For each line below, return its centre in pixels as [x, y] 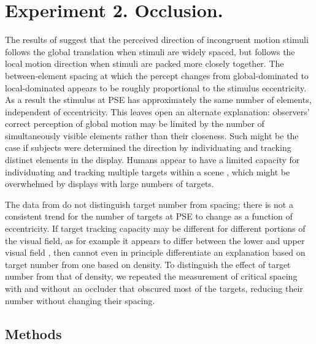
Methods [33, 333]
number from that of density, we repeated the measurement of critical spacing [151, 276]
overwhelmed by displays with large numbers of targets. [110, 184]
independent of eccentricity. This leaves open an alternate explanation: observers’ [157, 111]
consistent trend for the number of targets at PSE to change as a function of [149, 216]
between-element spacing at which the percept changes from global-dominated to [157, 75]
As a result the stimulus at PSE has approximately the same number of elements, [158, 100]
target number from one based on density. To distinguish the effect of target [148, 264]
